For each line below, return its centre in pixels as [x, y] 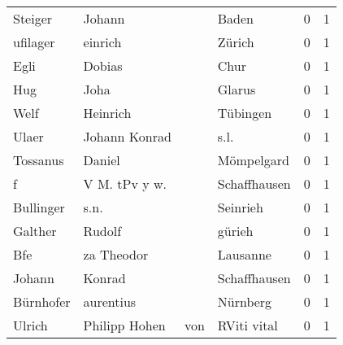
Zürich [236, 42]
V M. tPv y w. [125, 183]
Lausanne [244, 254]
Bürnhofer [42, 301]
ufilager [34, 42]
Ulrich [30, 325]
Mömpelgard [253, 160]
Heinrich [107, 113]
